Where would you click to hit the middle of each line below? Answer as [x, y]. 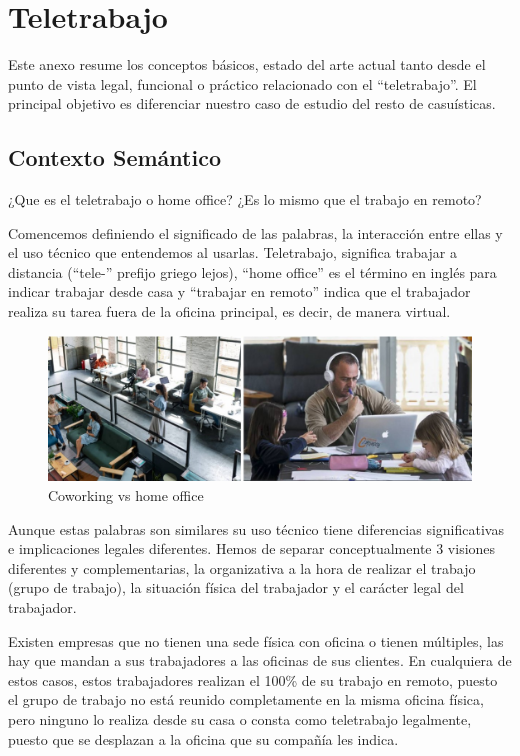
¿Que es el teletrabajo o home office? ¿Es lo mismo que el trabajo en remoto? [245, 199]
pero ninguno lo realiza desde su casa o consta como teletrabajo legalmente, [240, 718]
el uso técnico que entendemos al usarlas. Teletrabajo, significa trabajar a [232, 252]
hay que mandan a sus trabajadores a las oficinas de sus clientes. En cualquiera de [260, 660]
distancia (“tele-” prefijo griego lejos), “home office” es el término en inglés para [252, 271]
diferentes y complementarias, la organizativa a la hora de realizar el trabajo [242, 567]
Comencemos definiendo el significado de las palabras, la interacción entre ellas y [255, 232]
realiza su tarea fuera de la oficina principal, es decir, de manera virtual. [229, 311]
